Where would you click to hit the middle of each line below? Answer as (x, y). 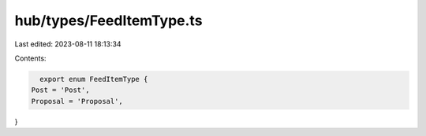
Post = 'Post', (60, 90)
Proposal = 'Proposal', (77, 101)
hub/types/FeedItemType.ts (108, 20)
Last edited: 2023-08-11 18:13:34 (68, 44)
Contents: (30, 58)
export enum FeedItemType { (94, 79)
